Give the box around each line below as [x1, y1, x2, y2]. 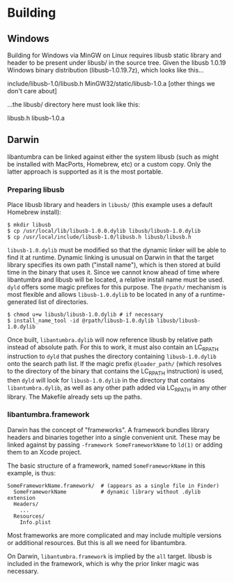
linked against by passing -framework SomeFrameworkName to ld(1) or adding [7, 441, 223, 449]
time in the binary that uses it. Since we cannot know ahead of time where [7, 268, 220, 277]
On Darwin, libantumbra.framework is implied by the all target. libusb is [7, 552, 212, 560]
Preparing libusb [7, 185, 65, 194]
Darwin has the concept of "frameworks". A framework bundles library [7, 425, 210, 434]
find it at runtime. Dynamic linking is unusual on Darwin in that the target [7, 253, 214, 262]
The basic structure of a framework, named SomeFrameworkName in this [7, 461, 205, 470]
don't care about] [7, 87, 57, 95]
